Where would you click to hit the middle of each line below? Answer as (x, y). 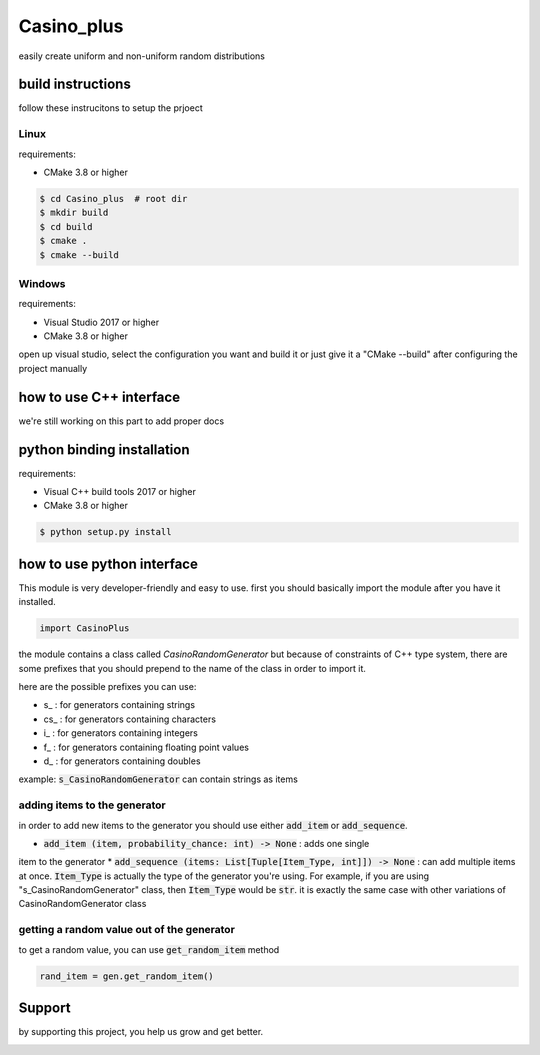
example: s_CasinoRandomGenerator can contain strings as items (158, 779)
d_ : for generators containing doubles (122, 761)
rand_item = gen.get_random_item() (126, 976)
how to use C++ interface (99, 396)
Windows (42, 283)
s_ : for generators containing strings (119, 705)
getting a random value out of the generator (126, 930)
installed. (37, 602)
